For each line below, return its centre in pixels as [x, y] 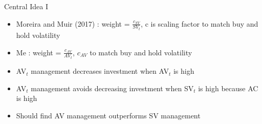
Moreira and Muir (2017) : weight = [73, 23]
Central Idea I [26, 6]
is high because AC [228, 88]
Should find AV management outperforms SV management [108, 115]
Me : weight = [39, 52]
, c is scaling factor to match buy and [200, 23]
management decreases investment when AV [100, 71]
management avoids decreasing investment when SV [112, 88]
